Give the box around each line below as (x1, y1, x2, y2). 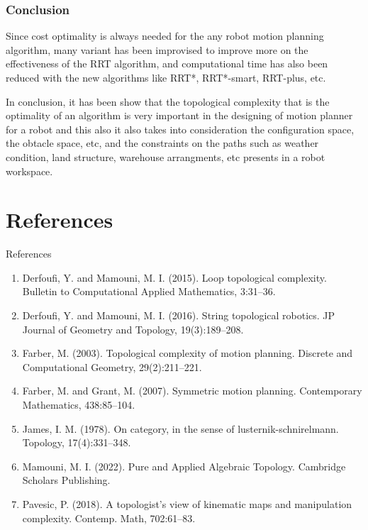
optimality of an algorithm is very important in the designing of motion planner (6, 108, 353, 123)
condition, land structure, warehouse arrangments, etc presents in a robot (6, 149, 325, 164)
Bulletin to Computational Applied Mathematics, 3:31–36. (22, 284, 276, 299)
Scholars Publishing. (22, 473, 111, 487)
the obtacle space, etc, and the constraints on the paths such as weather (6, 136, 319, 150)
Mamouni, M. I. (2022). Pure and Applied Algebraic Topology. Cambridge (22, 458, 346, 473)
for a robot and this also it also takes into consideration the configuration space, (6, 121, 355, 136)
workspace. (6, 163, 53, 178)
